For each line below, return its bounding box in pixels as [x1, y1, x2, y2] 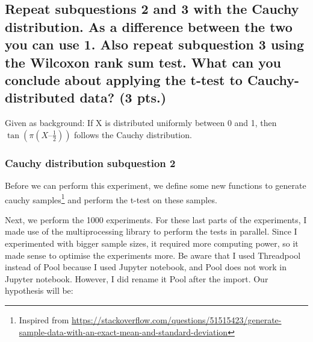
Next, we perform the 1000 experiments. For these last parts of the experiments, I [5, 213, 307, 226]
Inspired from [19, 313, 69, 326]
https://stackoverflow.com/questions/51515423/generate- [72, 313, 282, 326]
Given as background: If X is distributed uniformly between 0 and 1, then [5, 116, 277, 129]
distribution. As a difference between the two [5, 17, 293, 36]
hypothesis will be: [5, 284, 73, 297]
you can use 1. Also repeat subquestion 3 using [5, 35, 305, 54]
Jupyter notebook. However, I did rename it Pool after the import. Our [5, 272, 268, 285]
